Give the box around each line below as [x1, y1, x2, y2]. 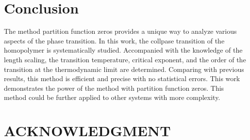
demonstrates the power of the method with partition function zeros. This [4, 83, 224, 93]
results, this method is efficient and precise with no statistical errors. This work [4, 73, 240, 84]
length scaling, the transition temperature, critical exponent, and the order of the [4, 54, 246, 64]
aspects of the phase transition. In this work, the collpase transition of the [4, 35, 225, 45]
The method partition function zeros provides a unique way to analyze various [4, 26, 237, 36]
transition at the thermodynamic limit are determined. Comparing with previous [4, 64, 244, 74]
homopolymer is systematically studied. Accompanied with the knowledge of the [4, 45, 243, 55]
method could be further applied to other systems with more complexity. [4, 92, 220, 102]
